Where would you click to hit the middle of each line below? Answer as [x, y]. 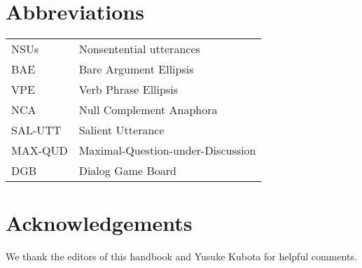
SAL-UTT [36, 130]
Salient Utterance [121, 130]
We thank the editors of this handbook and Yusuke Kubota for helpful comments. [181, 256]
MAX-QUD [40, 150]
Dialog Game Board [127, 171]
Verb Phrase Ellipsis [128, 90]
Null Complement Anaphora [148, 110]
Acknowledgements [99, 223]
